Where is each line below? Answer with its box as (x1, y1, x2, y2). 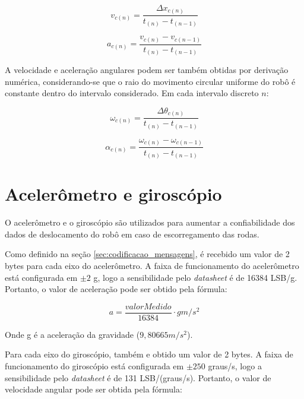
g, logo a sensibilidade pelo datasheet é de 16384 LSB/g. (93, 271, 297, 283)
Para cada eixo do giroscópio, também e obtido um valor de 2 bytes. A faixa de (5, 348, 293, 360)
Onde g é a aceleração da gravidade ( (5, 328, 140, 340)
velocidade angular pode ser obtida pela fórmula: (5, 383, 182, 395)
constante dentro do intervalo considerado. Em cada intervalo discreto (5, 87, 259, 99)
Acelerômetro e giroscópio (5, 182, 222, 206)
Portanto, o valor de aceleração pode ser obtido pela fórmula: (5, 283, 227, 295)
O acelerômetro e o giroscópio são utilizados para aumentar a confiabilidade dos (5, 216, 295, 229)
